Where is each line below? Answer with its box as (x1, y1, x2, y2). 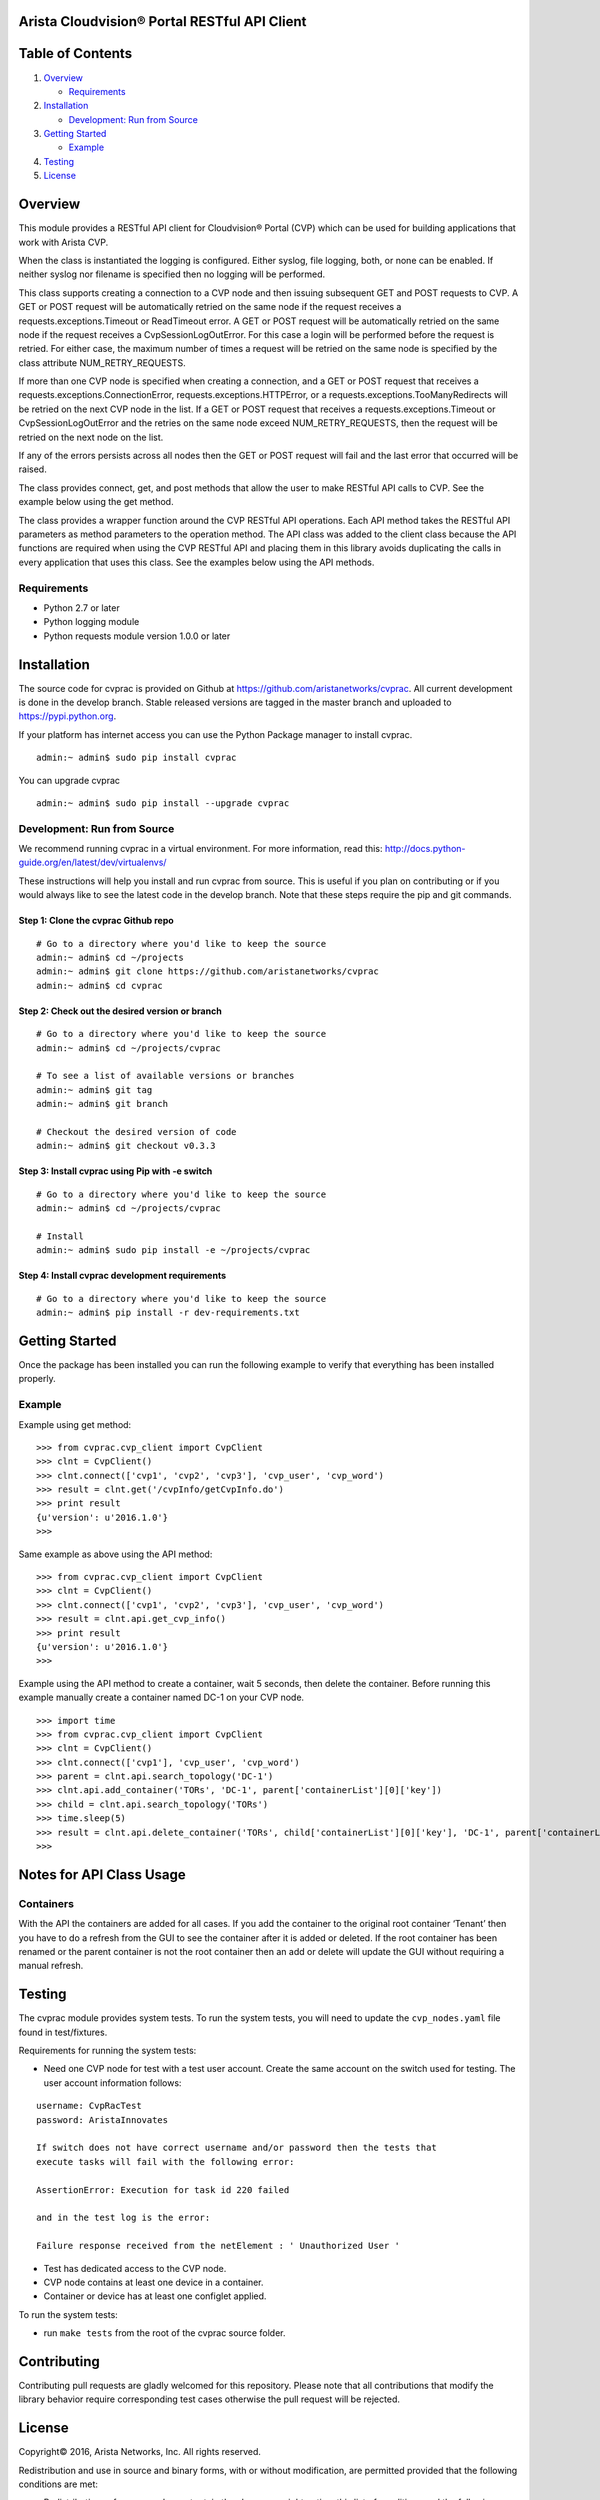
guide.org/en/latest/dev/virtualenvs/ (18, 856, 167, 869)
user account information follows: (43, 2076, 182, 2089)
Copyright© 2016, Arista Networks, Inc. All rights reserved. (18, 2446, 262, 2458)
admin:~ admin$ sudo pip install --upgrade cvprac (36, 797, 290, 809)
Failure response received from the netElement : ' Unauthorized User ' (36, 2240, 400, 2252)
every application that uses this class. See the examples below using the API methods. (18, 556, 375, 568)
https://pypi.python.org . (18, 710, 117, 722)
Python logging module (43, 616, 140, 628)
